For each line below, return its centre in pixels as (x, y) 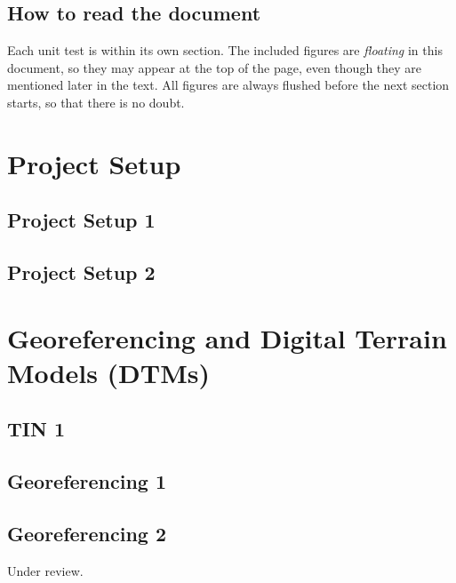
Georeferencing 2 (87, 534)
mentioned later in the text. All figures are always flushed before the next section (228, 85)
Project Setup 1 (81, 220)
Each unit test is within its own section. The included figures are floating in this (225, 50)
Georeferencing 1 (87, 481)
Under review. (45, 570)
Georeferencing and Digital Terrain (227, 337)
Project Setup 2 (81, 272)
